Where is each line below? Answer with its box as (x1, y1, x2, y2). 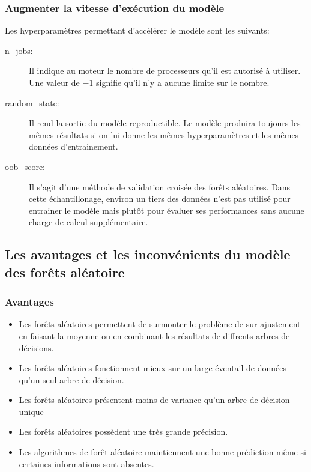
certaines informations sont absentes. (19, 457, 154, 470)
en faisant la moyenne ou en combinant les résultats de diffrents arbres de (19, 329, 290, 342)
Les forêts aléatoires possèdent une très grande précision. (19, 425, 228, 438)
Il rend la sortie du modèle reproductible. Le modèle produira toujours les (29, 116, 301, 129)
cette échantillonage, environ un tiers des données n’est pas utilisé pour (29, 192, 291, 205)
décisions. (19, 341, 54, 354)
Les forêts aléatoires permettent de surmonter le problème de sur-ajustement (19, 318, 301, 330)
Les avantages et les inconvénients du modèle (5, 245, 291, 264)
